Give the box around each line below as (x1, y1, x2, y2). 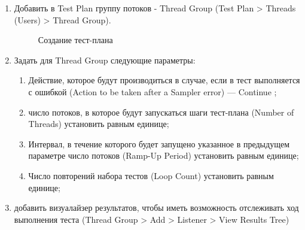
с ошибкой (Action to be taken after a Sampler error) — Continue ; (28, 85, 277, 98)
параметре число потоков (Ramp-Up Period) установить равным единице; (28, 149, 299, 162)
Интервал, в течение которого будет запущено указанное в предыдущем (28, 137, 290, 150)
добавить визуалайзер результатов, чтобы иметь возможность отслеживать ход (14, 201, 299, 214)
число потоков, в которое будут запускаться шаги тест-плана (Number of (28, 105, 294, 118)
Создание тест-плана (38, 34, 113, 46)
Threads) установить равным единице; (28, 117, 169, 130)
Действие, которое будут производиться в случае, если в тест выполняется (28, 74, 300, 86)
